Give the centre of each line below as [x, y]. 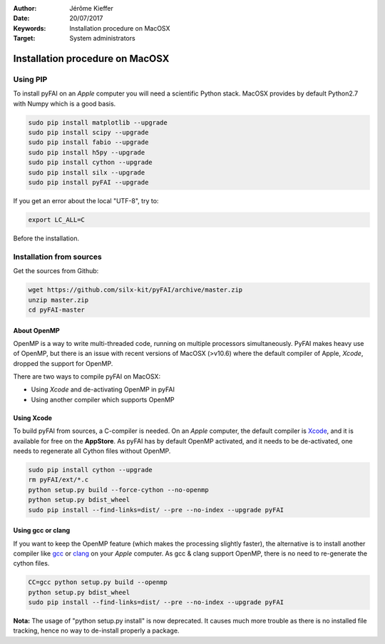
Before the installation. [46, 238]
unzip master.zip [58, 300]
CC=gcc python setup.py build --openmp [98, 582]
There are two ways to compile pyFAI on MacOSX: [87, 377]
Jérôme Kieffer [91, 8]
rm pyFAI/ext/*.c [58, 480]
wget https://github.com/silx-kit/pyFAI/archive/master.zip [135, 290]
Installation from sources [58, 257]
